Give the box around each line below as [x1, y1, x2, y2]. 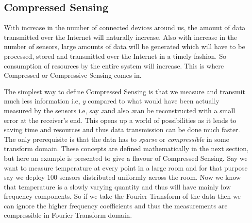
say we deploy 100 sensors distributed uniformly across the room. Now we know [4, 172, 241, 182]
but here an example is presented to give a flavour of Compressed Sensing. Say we [4, 153, 248, 163]
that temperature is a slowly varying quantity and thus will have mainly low [4, 181, 231, 191]
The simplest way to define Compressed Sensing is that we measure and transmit [4, 86, 245, 96]
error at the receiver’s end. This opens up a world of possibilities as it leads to [4, 115, 236, 125]
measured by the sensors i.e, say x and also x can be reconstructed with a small [4, 105, 235, 115]
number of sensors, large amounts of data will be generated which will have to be [4, 41, 245, 51]
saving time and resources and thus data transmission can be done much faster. [4, 124, 240, 135]
